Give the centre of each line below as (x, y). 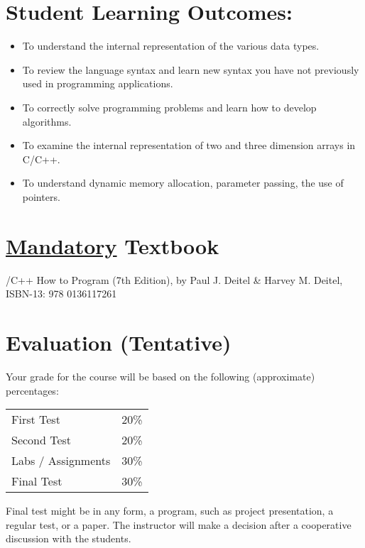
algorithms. (47, 121)
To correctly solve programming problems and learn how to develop (169, 107)
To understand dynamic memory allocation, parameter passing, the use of (183, 183)
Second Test (42, 440)
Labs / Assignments (61, 461)
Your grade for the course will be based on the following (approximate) (160, 376)
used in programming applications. (98, 83)
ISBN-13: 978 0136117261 (61, 294)
